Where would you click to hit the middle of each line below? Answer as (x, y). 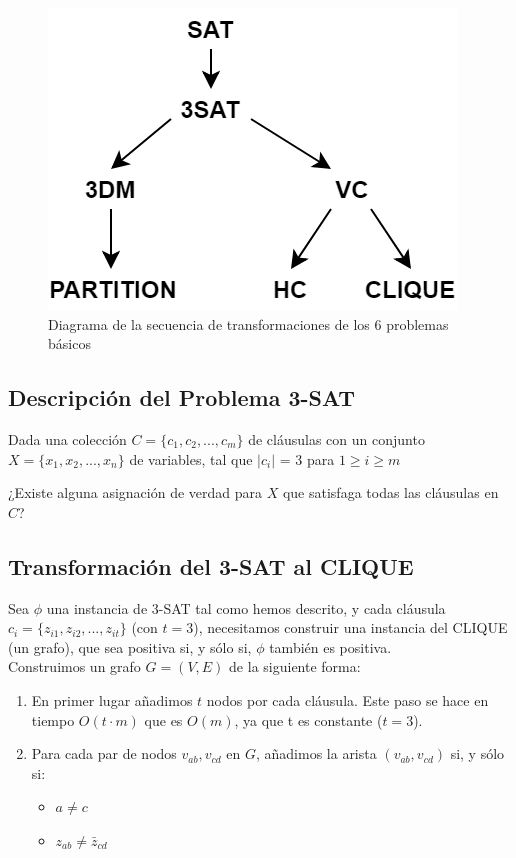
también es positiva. (330, 646)
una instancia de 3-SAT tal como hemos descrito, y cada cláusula (246, 607)
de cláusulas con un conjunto (336, 438)
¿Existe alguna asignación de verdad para (135, 492)
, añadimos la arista (316, 753)
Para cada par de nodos (104, 753)
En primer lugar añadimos (112, 699)
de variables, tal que (191, 458)
